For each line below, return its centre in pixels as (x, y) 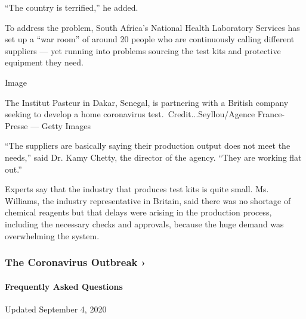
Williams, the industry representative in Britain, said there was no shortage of (148, 200)
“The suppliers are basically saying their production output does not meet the (148, 146)
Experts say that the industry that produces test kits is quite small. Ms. (137, 189)
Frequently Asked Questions (64, 286)
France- (271, 114)
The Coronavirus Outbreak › (75, 262)
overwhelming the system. (52, 235)
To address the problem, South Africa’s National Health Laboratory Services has (152, 27)
